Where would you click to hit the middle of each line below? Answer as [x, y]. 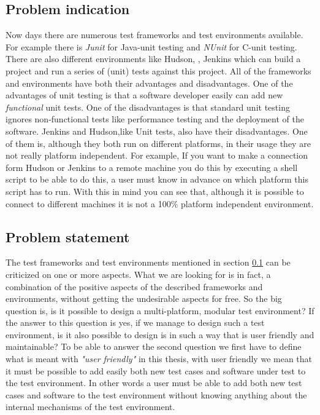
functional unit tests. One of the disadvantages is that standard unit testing [148, 107]
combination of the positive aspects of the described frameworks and [134, 286]
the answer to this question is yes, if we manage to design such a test [135, 322]
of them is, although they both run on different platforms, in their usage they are [158, 143]
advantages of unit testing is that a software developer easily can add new [144, 95]
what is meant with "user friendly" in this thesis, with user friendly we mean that [159, 359]
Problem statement [68, 236]
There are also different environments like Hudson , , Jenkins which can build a [153, 59]
